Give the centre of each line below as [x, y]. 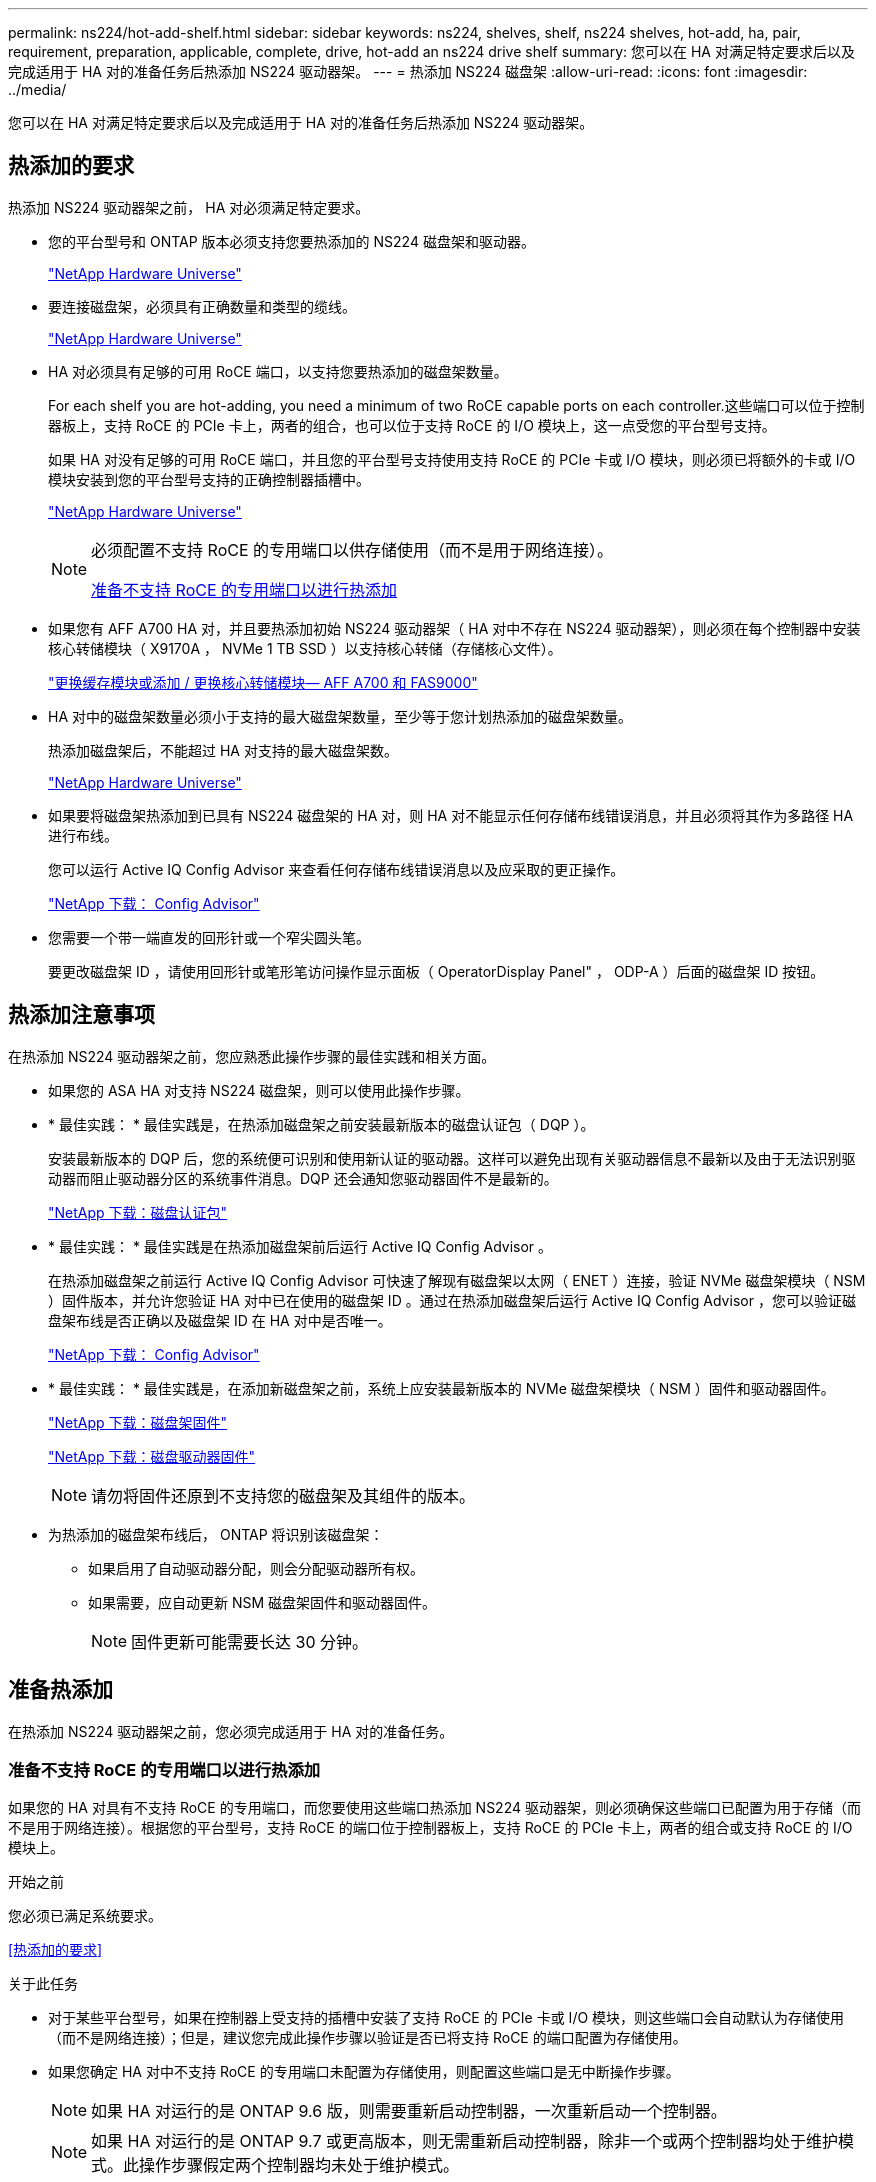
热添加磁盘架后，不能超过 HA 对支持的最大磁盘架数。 [223, 750]
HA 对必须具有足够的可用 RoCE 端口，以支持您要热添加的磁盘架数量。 [278, 371]
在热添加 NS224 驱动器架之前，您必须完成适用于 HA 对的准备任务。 [231, 1731]
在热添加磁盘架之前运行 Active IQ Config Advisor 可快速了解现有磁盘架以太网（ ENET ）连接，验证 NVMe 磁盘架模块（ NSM [457, 1280]
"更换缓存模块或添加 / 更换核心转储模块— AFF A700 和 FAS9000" [263, 682]
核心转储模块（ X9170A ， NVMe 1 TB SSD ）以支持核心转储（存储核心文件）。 [305, 648]
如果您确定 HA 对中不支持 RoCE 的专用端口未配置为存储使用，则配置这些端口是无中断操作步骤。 [364, 2072]
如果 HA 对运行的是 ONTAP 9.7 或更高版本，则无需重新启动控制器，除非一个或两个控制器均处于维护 [464, 2141]
